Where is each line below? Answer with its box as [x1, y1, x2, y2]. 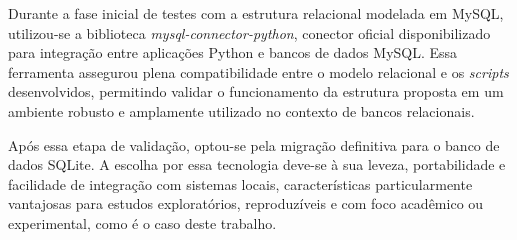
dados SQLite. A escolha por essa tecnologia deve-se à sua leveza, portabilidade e [8, 154, 506, 175]
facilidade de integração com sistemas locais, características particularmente [8, 173, 473, 194]
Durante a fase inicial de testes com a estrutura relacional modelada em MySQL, [8, 3, 504, 23]
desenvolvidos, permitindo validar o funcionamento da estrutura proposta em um [8, 81, 504, 102]
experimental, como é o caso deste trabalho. [8, 212, 277, 233]
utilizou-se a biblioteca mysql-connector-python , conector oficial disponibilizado [8, 22, 491, 43]
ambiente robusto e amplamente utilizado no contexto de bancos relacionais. [8, 100, 475, 121]
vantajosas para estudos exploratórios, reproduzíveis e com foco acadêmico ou [8, 193, 484, 214]
